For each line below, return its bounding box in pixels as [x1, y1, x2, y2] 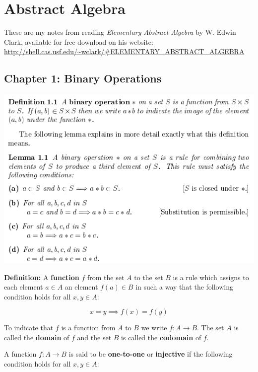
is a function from [61, 322, 116, 333]
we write [141, 322, 167, 333]
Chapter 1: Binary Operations [4, 71, 162, 86]
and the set [77, 332, 112, 342]
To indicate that [4, 322, 54, 333]
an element [64, 282, 98, 292]
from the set [87, 272, 125, 282]
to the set [134, 272, 163, 282]
